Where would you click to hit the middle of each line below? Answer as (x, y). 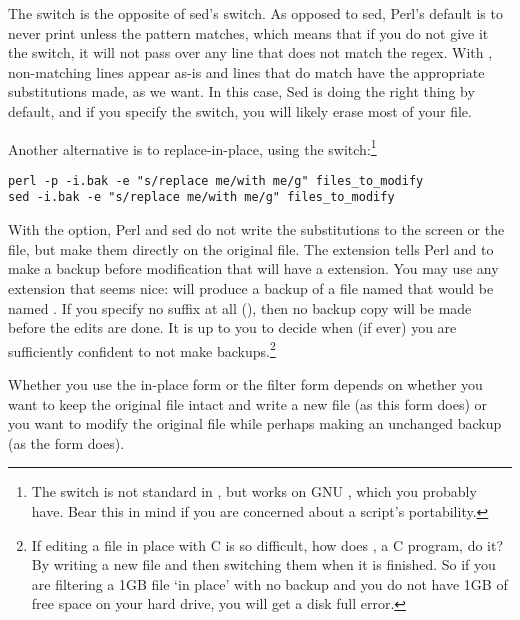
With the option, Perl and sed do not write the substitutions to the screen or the (256, 229)
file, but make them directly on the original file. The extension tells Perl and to (251, 248)
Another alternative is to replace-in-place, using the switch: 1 (192, 147)
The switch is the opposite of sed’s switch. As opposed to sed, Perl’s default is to (255, 13)
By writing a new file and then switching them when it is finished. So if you (263, 564)
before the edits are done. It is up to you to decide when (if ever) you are (232, 327)
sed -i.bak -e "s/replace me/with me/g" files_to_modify (201, 197)
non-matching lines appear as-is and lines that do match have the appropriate (246, 71)
